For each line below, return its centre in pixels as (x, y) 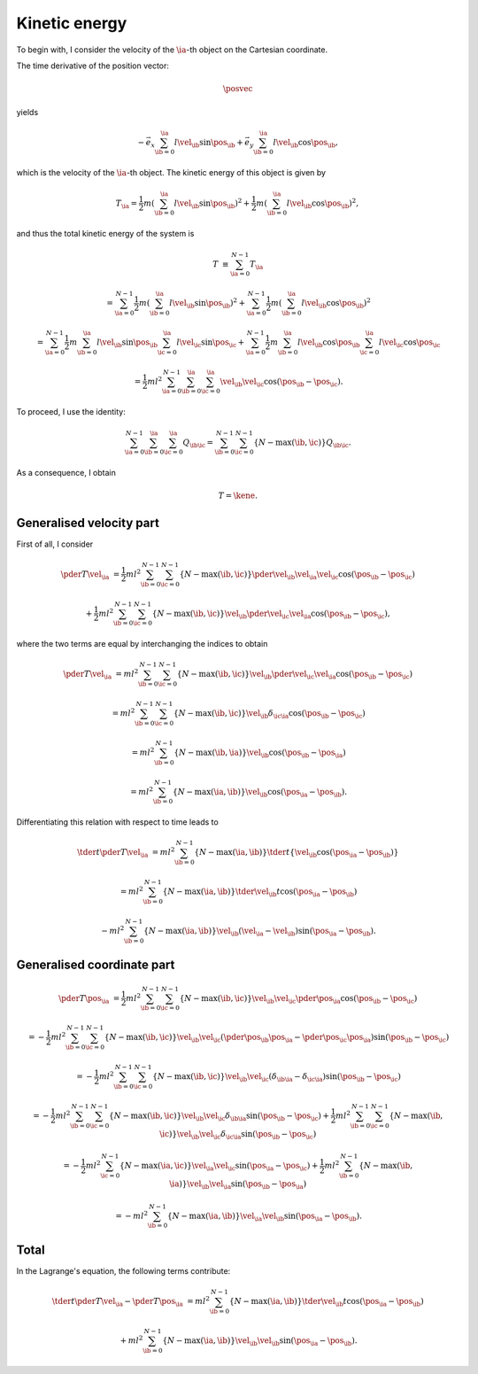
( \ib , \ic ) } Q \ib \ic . (321, 443)
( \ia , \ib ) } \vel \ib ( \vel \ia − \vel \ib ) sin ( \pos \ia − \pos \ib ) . (279, 932)
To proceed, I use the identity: (71, 412)
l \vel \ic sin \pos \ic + (211, 343)
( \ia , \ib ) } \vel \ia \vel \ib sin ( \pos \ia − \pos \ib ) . (284, 1216)
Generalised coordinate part (96, 965)
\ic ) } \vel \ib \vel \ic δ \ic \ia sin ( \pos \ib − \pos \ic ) (238, 1135)
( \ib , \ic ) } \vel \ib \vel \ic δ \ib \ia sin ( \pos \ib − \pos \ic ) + (238, 1116)
